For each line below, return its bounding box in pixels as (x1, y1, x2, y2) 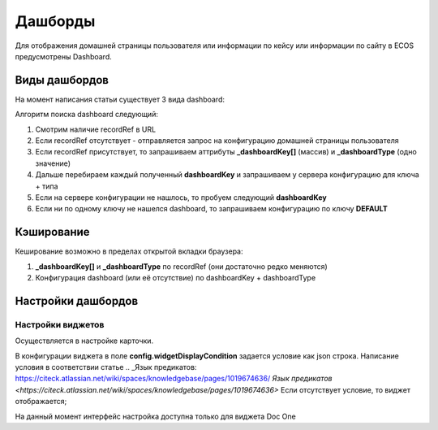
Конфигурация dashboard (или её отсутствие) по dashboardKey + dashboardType (35, 273, 316, 283)
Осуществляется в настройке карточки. (15, 336, 154, 345)
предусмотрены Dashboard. (15, 51, 113, 61)
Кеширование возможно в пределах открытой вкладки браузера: (15, 246, 243, 256)
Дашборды (15, 12, 96, 30)
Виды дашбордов (15, 73, 109, 87)
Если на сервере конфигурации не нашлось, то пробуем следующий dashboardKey (35, 192, 328, 202)
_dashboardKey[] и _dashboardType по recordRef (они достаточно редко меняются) (35, 261, 328, 271)
